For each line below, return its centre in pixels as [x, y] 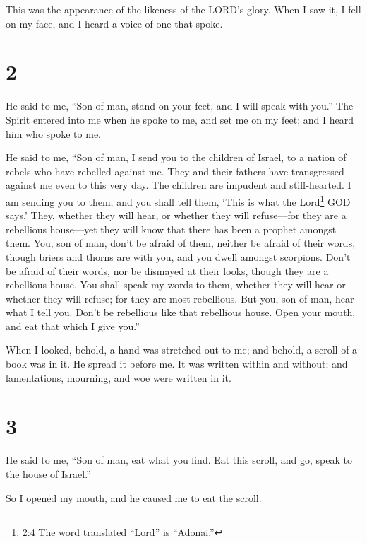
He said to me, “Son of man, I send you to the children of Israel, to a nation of [176, 157]
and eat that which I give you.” [73, 326]
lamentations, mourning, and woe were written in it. [119, 377]
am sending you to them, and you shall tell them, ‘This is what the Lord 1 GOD [178, 200]
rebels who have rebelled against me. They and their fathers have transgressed [175, 171]
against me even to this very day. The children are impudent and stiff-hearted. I [179, 185]
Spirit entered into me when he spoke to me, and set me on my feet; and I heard [180, 119]
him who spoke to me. [54, 133]
